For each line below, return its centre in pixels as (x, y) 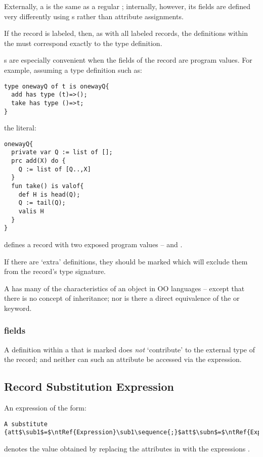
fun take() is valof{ (48, 186)
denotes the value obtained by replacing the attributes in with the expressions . (127, 449)
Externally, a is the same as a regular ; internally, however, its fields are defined (127, 6)
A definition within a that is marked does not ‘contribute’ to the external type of (129, 349)
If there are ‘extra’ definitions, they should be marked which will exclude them (126, 261)
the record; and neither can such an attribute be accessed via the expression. (123, 359)
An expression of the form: (45, 408)
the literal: (20, 128)
